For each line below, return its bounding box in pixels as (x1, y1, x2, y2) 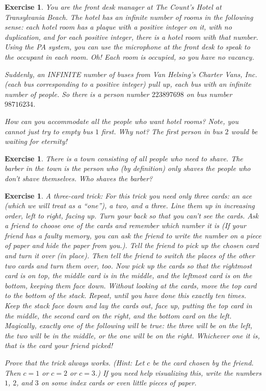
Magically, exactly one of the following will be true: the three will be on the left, (5, 320, 253, 331)
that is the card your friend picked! (5, 340, 113, 351)
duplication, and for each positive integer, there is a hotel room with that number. (5, 31, 258, 42)
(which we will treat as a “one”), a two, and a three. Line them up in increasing (5, 200, 255, 211)
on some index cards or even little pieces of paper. (41, 377, 197, 388)
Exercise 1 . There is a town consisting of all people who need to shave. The (5, 153, 243, 163)
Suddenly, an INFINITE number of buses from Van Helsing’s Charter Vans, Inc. (5, 68, 257, 79)
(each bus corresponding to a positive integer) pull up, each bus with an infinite (5, 79, 251, 89)
